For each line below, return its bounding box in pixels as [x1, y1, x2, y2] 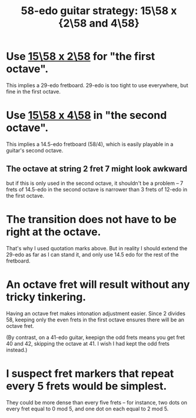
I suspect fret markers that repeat [6, 367, 174, 380]
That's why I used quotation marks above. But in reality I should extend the [6, 244, 188, 251]
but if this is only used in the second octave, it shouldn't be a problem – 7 [6, 180, 184, 187]
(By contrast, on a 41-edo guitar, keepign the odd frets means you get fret [6, 334, 185, 341]
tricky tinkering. [6, 290, 87, 304]
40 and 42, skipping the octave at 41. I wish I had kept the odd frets [6, 340, 170, 347]
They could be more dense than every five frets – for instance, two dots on [6, 399, 187, 406]
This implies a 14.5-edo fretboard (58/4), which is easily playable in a [6, 140, 174, 148]
